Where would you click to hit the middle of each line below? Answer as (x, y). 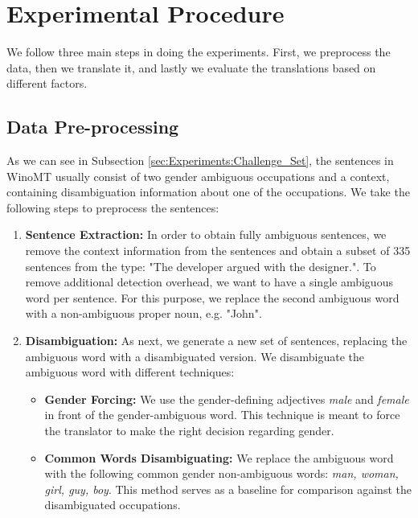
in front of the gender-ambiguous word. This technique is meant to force (222, 415)
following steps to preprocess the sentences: (113, 207)
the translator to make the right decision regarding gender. (189, 431)
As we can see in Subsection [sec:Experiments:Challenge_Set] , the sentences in (200, 160)
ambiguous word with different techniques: (130, 372)
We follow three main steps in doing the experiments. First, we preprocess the (199, 52)
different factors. (47, 83)
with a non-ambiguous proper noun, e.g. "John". (143, 313)
